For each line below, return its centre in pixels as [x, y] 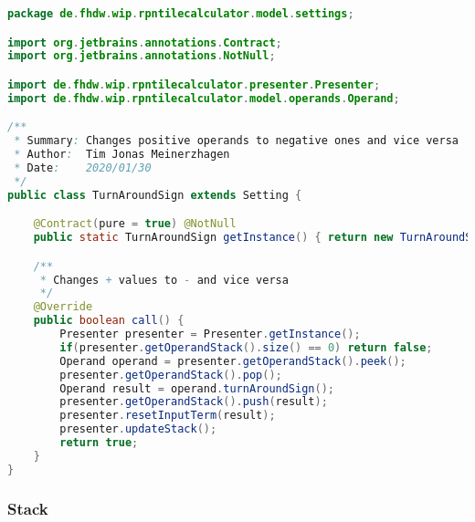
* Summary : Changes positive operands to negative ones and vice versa [237, 141]
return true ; [99, 443]
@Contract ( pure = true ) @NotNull [135, 224]
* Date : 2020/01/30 [83, 167]
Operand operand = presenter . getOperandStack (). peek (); [233, 361]
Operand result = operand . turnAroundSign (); [197, 388]
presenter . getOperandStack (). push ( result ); [194, 402]
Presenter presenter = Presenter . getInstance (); [210, 334]
